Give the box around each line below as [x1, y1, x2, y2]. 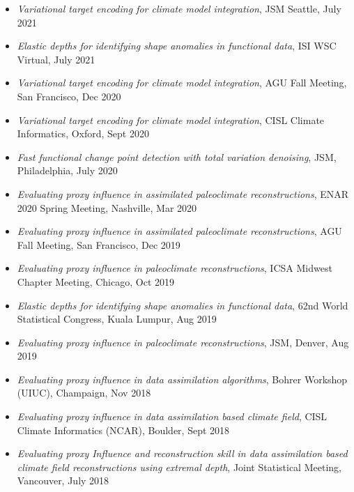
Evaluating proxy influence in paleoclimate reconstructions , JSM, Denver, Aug [17, 335, 349, 349]
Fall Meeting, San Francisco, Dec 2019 [17, 237, 180, 252]
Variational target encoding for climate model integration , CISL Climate [17, 112, 325, 127]
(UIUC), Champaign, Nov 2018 [17, 385, 151, 400]
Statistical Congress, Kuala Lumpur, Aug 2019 [17, 312, 217, 326]
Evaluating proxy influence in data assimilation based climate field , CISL [17, 409, 328, 424]
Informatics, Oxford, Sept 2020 [17, 126, 149, 141]
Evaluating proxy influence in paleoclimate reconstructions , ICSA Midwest [17, 261, 332, 275]
